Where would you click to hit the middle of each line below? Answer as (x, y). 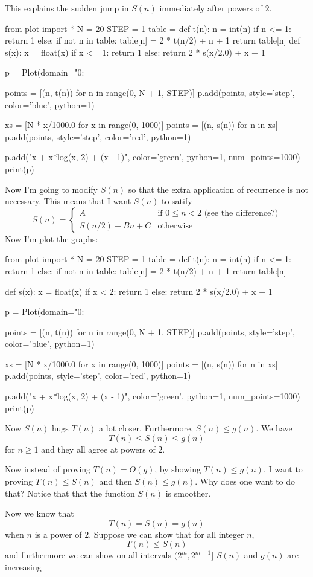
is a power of (58, 534)
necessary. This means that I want (68, 201)
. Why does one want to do (245, 481)
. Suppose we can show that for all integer (166, 534)
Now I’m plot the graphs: (52, 238)
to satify (177, 201)
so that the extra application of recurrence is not (218, 189)
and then (115, 481)
